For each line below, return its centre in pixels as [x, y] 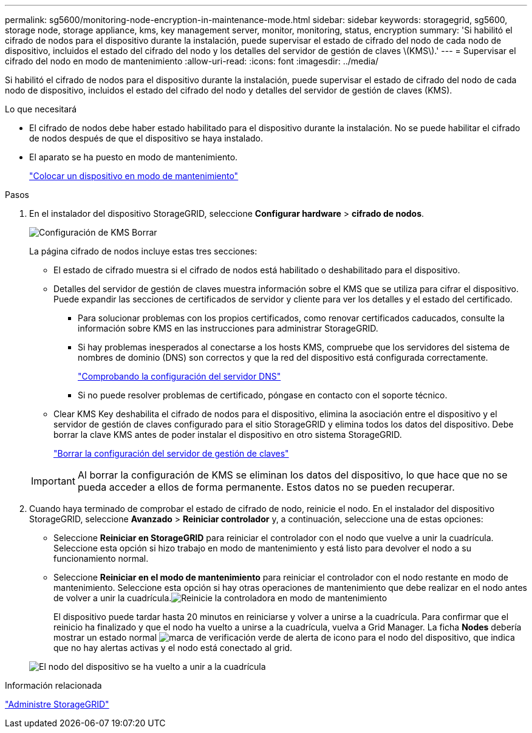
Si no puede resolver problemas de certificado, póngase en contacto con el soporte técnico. [263, 395]
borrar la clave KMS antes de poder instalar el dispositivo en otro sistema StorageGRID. [228, 435]
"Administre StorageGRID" [57, 704]
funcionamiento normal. [101, 558]
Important [53, 481]
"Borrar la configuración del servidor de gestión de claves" [171, 453]
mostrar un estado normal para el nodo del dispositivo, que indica [284, 637]
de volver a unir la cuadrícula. [113, 598]
